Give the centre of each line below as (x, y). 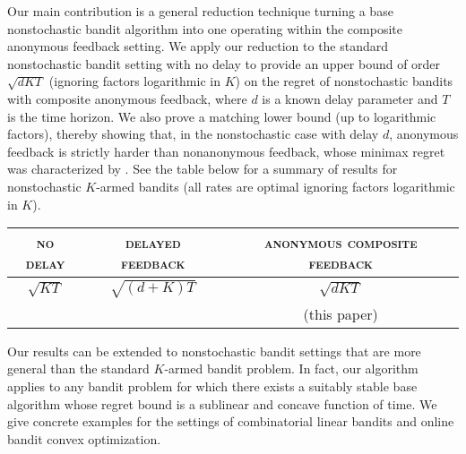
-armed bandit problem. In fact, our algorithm (291, 368)
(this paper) (341, 313)
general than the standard (78, 368)
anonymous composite (341, 243)
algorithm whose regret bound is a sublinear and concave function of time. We (222, 403)
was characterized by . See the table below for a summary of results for (203, 169)
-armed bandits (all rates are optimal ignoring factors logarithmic (276, 186)
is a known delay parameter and (350, 98)
